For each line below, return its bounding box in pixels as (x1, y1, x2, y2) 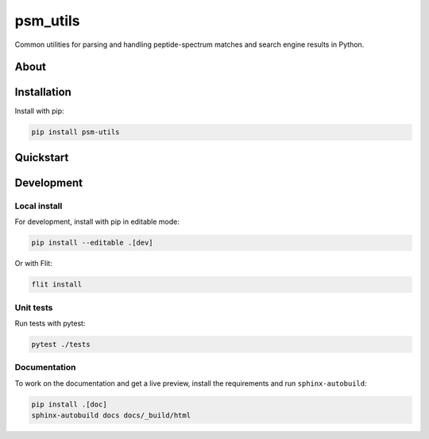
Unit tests (14, 302, 53, 313)
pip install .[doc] (31, 399, 107, 409)
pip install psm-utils (31, 128, 120, 137)
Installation (14, 86, 71, 99)
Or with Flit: (14, 259, 53, 268)
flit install (31, 280, 83, 289)
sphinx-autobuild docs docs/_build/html (31, 411, 191, 420)
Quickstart (14, 151, 69, 164)
